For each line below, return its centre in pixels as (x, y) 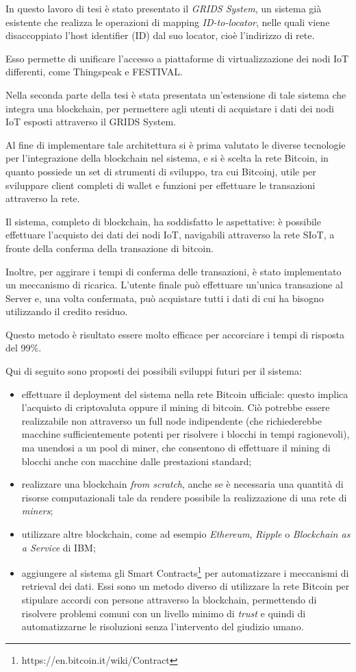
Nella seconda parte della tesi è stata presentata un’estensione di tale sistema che (176, 94)
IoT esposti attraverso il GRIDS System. (91, 122)
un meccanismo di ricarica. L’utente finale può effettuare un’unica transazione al (174, 285)
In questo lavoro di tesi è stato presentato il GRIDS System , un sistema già (164, 8)
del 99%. (24, 348)
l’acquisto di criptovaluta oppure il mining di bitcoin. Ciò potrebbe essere (176, 407)
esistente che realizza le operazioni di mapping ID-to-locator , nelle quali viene (168, 22)
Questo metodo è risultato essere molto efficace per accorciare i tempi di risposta (175, 334)
